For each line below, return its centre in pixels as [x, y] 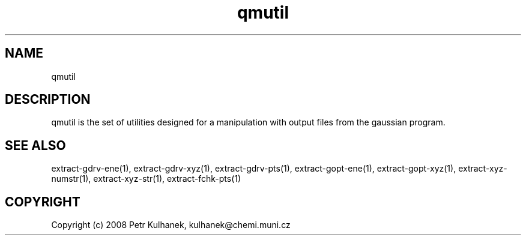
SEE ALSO [35, 145]
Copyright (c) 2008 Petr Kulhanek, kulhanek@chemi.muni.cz [171, 225]
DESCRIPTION [48, 100]
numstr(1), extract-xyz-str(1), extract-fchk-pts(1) [146, 179]
